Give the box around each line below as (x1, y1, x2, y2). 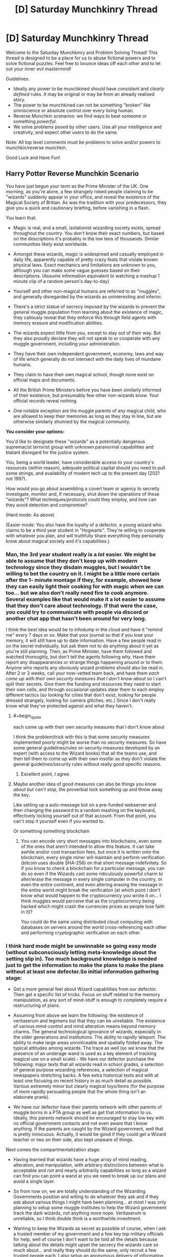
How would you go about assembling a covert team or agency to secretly (6, 485, 160, 492)
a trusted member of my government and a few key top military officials (13, 1231, 164, 1237)
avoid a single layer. (13, 1178, 55, 1185)
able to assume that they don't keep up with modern (6, 557, 138, 564)
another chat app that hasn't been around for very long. (6, 615, 147, 622)
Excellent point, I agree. (20, 771, 70, 777)
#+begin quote (13, 713, 41, 720)
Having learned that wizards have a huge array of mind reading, (13, 1157, 148, 1163)
